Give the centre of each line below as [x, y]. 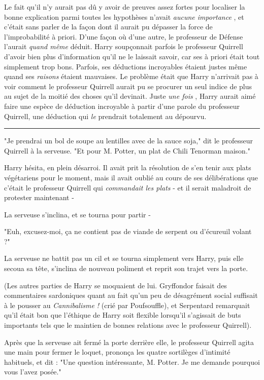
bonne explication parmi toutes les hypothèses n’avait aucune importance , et [124, 16]
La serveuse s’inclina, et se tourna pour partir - [77, 214]
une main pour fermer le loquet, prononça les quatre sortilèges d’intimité [117, 352]
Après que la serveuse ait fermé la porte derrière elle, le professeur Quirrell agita [129, 342]
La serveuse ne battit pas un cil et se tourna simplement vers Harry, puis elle [124, 258]
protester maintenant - [39, 197]
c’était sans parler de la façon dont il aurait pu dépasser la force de [108, 27]
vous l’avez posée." [33, 372]
